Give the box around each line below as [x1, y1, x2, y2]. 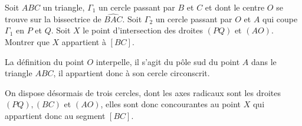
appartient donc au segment [5, 109, 106, 121]
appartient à [61, 36, 106, 47]
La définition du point [5, 55, 84, 67]
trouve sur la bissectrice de [5, 12, 101, 25]
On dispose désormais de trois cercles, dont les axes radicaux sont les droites [5, 86, 281, 98]
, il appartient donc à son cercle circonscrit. [53, 67, 210, 79]
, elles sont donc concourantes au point [100, 98, 241, 110]
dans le [251, 55, 277, 67]
